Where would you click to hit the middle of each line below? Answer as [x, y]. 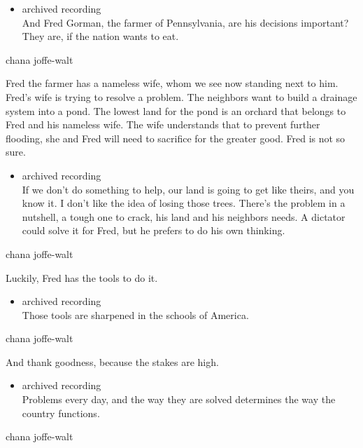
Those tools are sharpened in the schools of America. [135, 314]
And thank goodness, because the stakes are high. [112, 361]
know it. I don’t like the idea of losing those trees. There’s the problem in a [184, 203]
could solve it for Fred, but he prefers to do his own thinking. [154, 230]
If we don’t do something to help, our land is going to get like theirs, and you [188, 189]
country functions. [61, 413]
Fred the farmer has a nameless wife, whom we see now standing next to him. [172, 83]
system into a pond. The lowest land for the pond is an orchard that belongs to [176, 110]
